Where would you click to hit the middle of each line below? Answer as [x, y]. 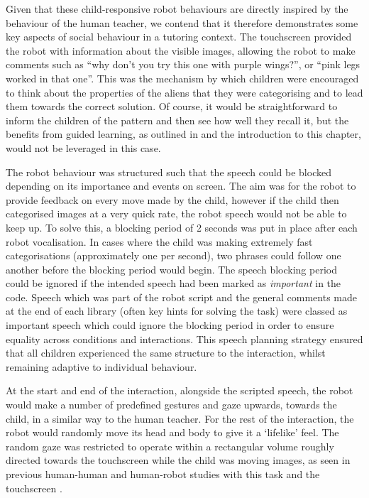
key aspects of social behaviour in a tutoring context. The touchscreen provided [179, 37]
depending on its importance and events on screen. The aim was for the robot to [181, 186]
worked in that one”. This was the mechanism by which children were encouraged [182, 78]
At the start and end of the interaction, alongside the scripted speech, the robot [180, 390]
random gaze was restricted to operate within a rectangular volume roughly [170, 446]
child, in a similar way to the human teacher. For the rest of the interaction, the [180, 418]
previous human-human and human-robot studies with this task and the [163, 474]
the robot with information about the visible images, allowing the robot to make [181, 50]
